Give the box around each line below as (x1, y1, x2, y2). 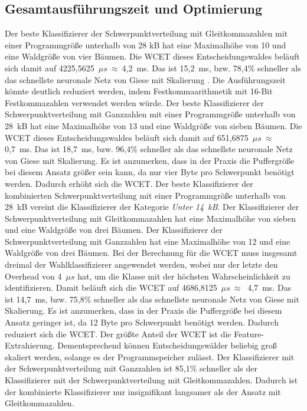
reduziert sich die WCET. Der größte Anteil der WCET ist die (5, 327, 231, 340)
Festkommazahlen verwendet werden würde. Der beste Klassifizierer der (5, 96, 264, 108)
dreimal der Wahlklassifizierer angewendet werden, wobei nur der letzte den (5, 258, 278, 271)
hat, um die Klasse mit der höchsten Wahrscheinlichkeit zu (77, 269, 290, 282)
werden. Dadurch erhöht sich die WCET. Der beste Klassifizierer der (5, 177, 253, 189)
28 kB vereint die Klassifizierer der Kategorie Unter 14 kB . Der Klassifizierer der (5, 200, 299, 213)
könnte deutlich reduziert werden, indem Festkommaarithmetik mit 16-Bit (5, 85, 273, 97)
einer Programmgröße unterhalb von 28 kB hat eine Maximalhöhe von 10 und (5, 38, 286, 51)
